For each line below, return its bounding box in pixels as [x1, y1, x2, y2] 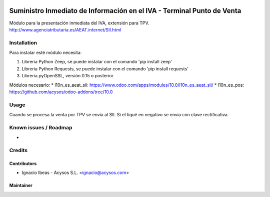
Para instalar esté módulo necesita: [9, 50, 82, 56]
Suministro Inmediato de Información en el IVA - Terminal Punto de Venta [9, 6, 241, 15]
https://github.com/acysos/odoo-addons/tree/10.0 [9, 89, 113, 95]
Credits [9, 147, 27, 154]
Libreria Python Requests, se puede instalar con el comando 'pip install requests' [21, 65, 188, 72]
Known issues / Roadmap [9, 124, 72, 131]
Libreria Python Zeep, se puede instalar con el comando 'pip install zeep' [21, 59, 172, 65]
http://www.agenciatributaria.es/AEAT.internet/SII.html [9, 26, 121, 32]
